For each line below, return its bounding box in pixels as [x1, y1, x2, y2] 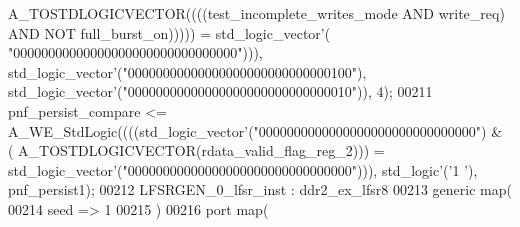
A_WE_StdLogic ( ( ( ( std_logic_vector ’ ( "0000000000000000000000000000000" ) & [8, 120, 503, 141]
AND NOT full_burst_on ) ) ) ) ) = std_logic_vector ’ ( [8, 22, 331, 43]
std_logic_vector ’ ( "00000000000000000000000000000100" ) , [8, 61, 367, 82]
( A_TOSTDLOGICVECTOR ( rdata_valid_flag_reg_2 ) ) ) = [8, 140, 385, 161]
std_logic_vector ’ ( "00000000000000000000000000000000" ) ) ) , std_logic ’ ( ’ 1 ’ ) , [8, 159, 478, 180]
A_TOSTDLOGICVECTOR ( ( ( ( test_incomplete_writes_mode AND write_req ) [8, 3, 505, 23]
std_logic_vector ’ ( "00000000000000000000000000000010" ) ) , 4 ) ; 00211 [8, 81, 433, 102]
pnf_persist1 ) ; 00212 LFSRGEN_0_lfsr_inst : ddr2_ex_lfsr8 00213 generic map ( [8, 179, 512, 200]
